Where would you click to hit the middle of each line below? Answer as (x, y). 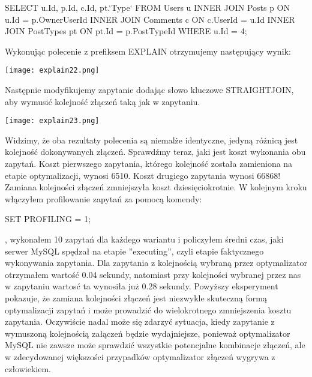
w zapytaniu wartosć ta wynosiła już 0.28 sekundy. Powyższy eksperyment (142, 286)
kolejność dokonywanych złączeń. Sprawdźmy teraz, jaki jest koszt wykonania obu (155, 152)
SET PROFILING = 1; (48, 219)
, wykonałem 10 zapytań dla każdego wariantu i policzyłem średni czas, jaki (144, 239)
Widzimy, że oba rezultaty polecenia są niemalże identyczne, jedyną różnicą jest (151, 140)
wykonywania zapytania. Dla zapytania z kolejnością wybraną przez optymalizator (156, 263)
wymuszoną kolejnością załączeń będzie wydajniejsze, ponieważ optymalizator (148, 333)
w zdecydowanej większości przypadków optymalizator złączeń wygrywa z (140, 356)
